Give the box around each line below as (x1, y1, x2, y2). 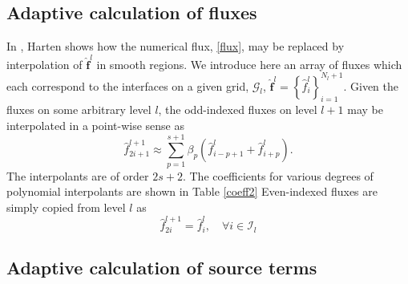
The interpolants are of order (6, 167, 149, 184)
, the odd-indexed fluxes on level (158, 101, 317, 118)
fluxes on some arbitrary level (6, 101, 151, 118)
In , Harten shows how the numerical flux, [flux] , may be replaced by (6, 38, 345, 55)
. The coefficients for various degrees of (182, 167, 374, 184)
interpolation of (6, 55, 83, 72)
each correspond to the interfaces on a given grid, (6, 77, 249, 94)
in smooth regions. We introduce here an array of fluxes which (96, 55, 402, 72)
